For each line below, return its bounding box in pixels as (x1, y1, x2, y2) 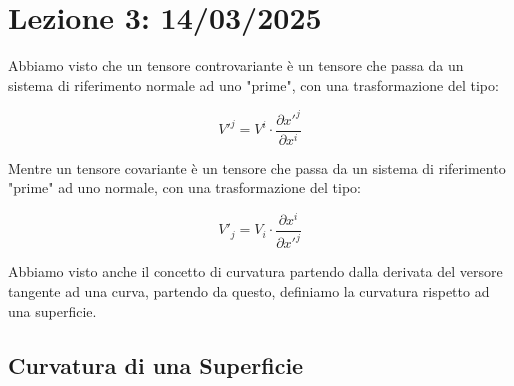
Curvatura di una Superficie (8, 349, 304, 380)
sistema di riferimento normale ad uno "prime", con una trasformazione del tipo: (8, 74, 499, 95)
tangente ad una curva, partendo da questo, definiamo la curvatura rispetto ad (8, 281, 490, 302)
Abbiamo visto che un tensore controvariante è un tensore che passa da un (8, 55, 464, 76)
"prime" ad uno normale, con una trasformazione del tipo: (8, 177, 361, 198)
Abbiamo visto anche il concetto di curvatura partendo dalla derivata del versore (8, 261, 503, 282)
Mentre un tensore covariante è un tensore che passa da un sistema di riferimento (8, 157, 506, 178)
